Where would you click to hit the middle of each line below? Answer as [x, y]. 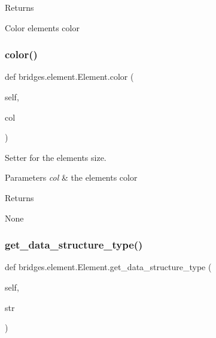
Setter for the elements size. [56, 157]
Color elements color [42, 27]
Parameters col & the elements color [71, 177]
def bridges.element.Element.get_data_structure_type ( [108, 267]
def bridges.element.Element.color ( [69, 77]
